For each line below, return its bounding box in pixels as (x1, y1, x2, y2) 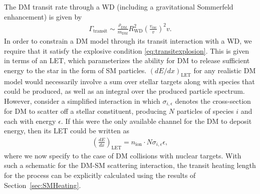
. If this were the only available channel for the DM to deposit (61, 115, 252, 126)
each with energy (4, 115, 56, 126)
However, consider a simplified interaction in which (4, 95, 160, 106)
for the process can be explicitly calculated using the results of (4, 169, 196, 180)
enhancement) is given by (4, 11, 82, 22)
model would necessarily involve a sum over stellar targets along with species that (4, 76, 255, 86)
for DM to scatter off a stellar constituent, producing (4, 106, 167, 116)
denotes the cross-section (175, 95, 251, 106)
